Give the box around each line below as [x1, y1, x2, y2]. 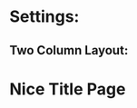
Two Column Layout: [9, 43, 129, 58]
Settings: [9, 6, 80, 27]
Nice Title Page [9, 79, 126, 99]
